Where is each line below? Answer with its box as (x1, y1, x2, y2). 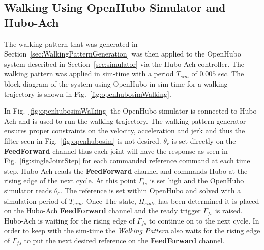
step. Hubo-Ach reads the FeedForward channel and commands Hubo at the (4, 165, 248, 176)
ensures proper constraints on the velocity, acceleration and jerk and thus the (4, 125, 245, 136)
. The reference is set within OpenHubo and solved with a (60, 185, 241, 196)
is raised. (215, 205, 243, 216)
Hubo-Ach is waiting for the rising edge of (4, 215, 135, 226)
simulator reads (4, 185, 52, 196)
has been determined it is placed (158, 195, 259, 206)
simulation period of (4, 195, 67, 206)
